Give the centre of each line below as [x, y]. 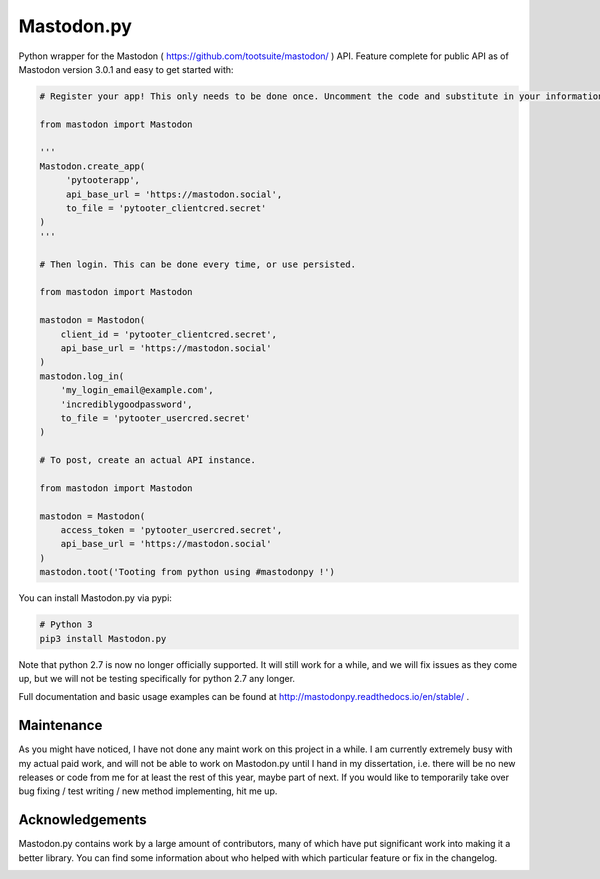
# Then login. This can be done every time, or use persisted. [198, 264]
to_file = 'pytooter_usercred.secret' [155, 418]
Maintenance [60, 725]
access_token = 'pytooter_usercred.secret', [171, 530]
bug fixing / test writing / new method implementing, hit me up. [148, 791]
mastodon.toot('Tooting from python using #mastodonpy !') [187, 572]
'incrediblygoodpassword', [127, 404]
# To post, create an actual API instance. [148, 460]
